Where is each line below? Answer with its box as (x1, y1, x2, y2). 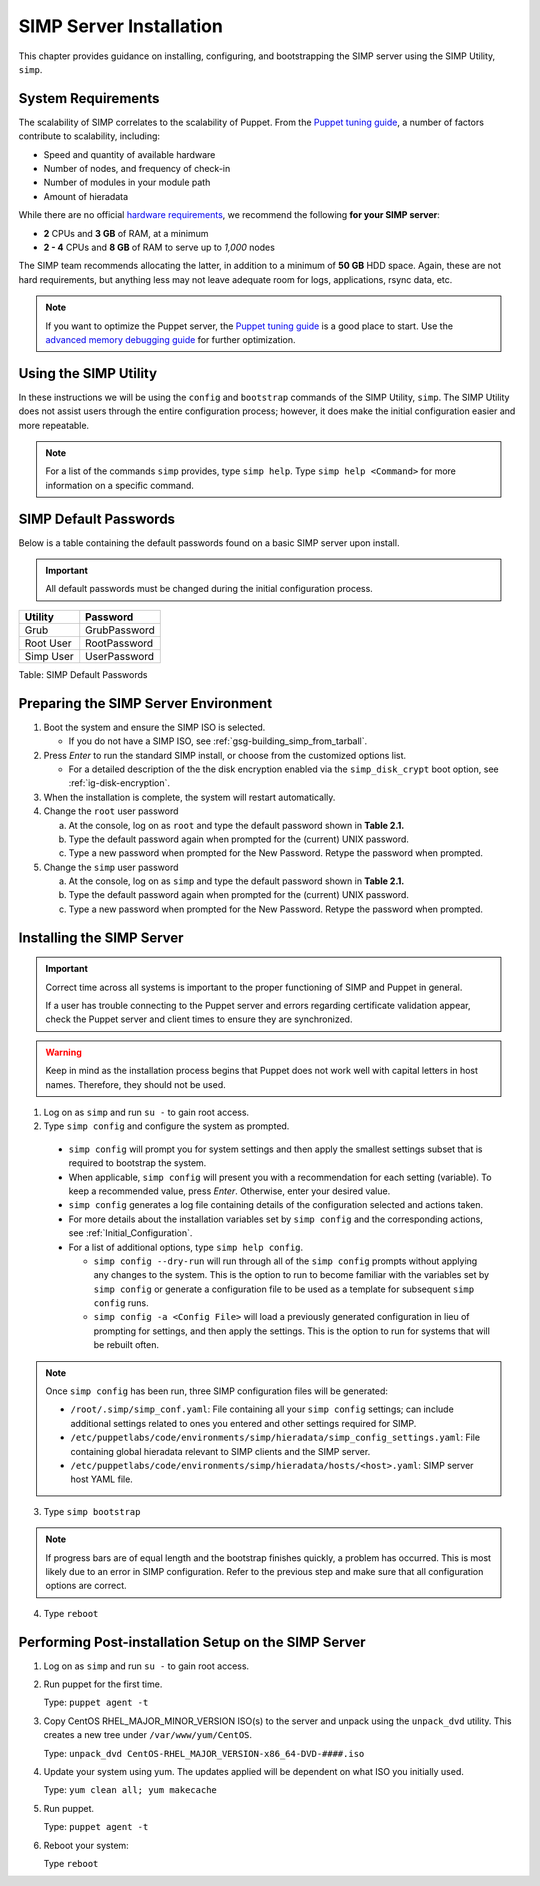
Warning (45, 1046, 82, 1058)
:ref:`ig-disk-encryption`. (68, 777, 170, 789)
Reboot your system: (43, 1839, 129, 1851)
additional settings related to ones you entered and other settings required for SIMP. (70, 1417, 417, 1429)
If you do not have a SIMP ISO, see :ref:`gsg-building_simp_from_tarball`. (68, 735, 368, 747)
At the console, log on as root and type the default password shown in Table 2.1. (68, 819, 405, 831)
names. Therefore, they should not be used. (45, 1078, 227, 1090)
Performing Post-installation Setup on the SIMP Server (18, 1633, 366, 1650)
